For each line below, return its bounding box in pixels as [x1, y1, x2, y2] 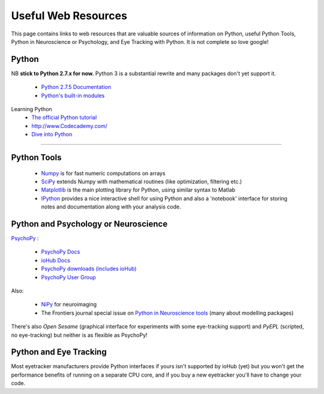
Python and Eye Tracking [11, 347, 107, 357]
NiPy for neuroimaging [41, 301, 97, 308]
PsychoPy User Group [41, 273, 96, 280]
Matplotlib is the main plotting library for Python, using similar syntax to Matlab [41, 186, 236, 193]
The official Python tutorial [31, 114, 97, 121]
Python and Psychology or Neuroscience [11, 219, 168, 229]
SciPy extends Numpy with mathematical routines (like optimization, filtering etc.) [41, 178, 242, 185]
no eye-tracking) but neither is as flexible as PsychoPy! [11, 331, 148, 339]
